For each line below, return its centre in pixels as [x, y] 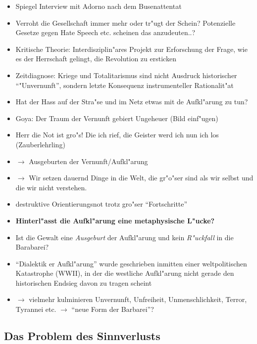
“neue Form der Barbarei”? [113, 309]
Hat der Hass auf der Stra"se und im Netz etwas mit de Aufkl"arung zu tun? [132, 102]
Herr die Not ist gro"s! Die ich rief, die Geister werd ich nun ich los [117, 135]
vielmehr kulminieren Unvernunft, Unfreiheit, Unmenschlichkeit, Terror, [138, 299]
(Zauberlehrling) [40, 144]
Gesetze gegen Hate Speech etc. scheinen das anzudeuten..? [105, 32]
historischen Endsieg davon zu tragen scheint [84, 282]
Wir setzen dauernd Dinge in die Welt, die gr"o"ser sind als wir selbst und [141, 178]
